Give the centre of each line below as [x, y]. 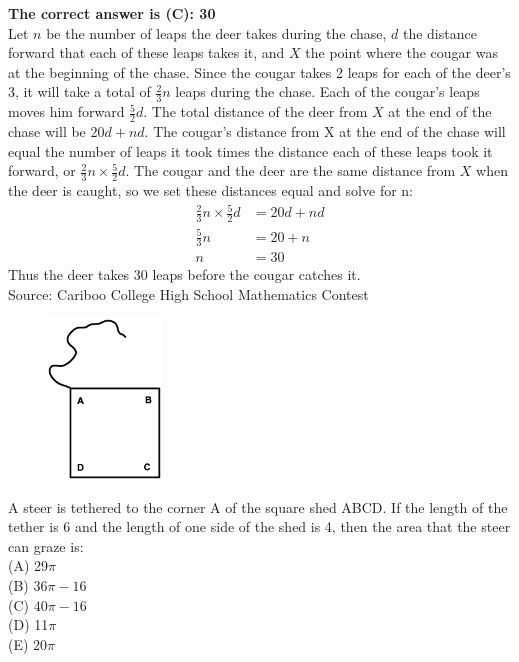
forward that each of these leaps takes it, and [146, 52]
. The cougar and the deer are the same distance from [290, 170]
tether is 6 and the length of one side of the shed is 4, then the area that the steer [259, 526]
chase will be [47, 131]
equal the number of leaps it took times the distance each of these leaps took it [250, 150]
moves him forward [66, 111]
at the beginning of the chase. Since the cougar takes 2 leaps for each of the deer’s [259, 71]
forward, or [42, 170]
